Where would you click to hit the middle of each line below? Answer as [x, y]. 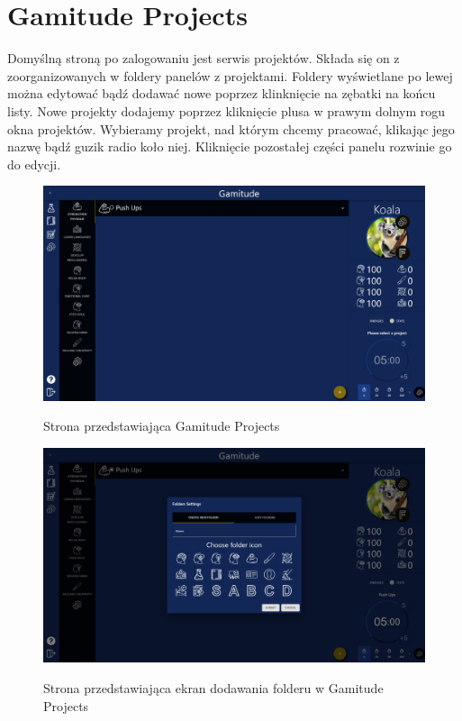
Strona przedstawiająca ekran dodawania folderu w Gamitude [213, 688]
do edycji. [34, 164]
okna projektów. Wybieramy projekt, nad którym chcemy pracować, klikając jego [231, 128]
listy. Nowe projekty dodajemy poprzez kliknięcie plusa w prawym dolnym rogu [226, 110]
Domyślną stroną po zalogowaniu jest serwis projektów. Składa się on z [204, 58]
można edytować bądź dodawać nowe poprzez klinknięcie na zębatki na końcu [222, 93]
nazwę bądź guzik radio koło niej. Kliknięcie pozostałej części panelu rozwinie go [230, 146]
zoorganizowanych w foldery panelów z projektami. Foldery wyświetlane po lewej [230, 75]
